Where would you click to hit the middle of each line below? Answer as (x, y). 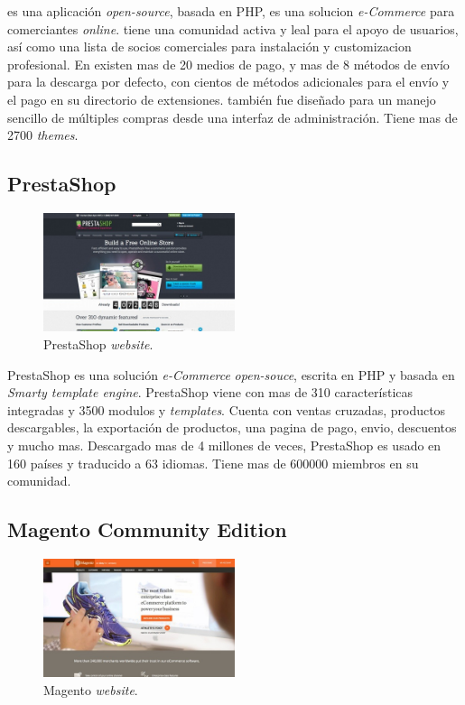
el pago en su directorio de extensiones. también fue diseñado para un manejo (222, 99)
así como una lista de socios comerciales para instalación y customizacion (209, 46)
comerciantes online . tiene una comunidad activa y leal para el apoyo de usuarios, (233, 28)
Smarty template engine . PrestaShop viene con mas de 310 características (210, 392)
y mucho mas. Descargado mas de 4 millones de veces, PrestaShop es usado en (224, 445)
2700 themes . (43, 135)
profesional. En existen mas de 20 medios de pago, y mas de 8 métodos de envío (228, 64)
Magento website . (91, 689)
